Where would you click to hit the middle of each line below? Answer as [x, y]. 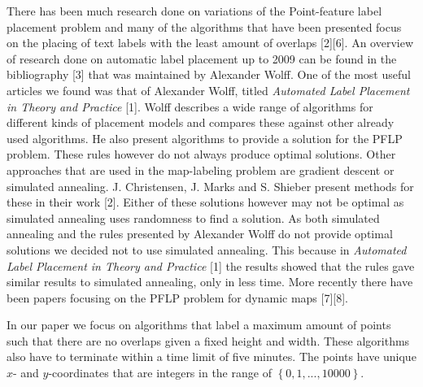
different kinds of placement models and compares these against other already [201, 122]
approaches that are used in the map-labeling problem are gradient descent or [201, 170]
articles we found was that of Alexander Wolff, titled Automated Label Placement [208, 90]
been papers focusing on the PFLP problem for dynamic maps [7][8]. [177, 297]
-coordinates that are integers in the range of [160, 373]
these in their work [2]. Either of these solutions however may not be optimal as [205, 202]
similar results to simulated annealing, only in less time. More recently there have [210, 282]
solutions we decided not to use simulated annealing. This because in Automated [207, 249]
